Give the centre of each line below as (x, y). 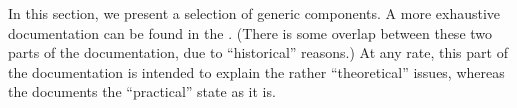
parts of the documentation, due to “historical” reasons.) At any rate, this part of (258, 52)
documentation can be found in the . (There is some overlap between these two (250, 32)
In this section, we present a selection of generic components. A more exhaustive (254, 13)
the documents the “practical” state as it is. (142, 91)
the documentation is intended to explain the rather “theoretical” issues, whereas (256, 71)
